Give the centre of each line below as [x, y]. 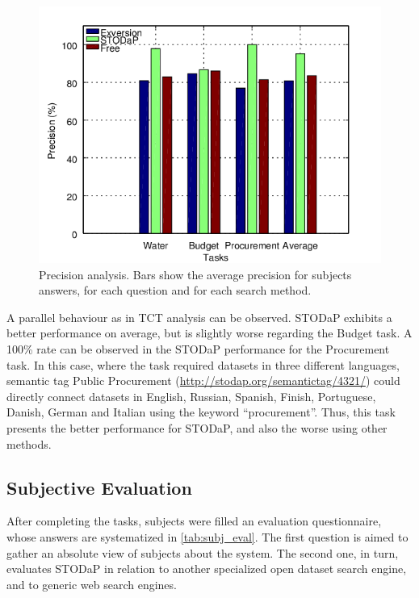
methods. [29, 443]
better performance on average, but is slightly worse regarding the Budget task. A [209, 333]
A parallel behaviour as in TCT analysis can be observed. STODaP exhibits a [199, 317]
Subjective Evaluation [99, 487]
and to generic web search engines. [92, 584]
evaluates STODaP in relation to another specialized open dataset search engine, [207, 569]
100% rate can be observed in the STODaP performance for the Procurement [198, 348]
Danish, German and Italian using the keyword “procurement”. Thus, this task [201, 412]
